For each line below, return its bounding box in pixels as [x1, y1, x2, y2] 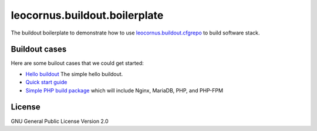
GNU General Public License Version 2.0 [11, 118, 109, 125]
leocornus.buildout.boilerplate [11, 9, 164, 22]
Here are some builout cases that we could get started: [11, 60, 144, 67]
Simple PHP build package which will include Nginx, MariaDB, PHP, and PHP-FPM [25, 87, 223, 94]
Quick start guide [25, 79, 68, 86]
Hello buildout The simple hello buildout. [25, 70, 123, 77]
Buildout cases [11, 44, 67, 54]
